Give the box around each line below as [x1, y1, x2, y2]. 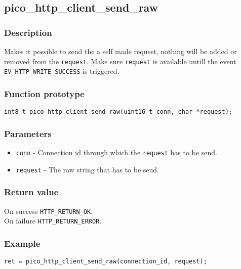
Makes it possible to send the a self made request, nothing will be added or [4, 46, 237, 56]
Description [4, 26, 52, 38]
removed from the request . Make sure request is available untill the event [4, 56, 236, 66]
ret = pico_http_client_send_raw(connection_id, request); [4, 258, 207, 265]
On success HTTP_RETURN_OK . [4, 205, 93, 216]
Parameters [4, 127, 52, 140]
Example [4, 237, 41, 249]
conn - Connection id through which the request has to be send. [16, 147, 217, 157]
